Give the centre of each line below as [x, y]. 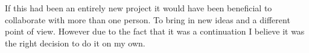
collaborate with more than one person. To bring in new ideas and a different [148, 19]
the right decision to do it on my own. [75, 43]
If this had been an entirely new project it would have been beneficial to [139, 8]
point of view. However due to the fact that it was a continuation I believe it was [155, 31]
